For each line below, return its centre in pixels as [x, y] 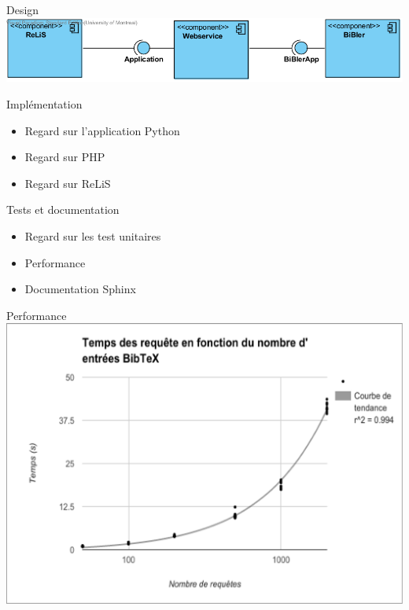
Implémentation [44, 104]
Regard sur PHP [65, 157]
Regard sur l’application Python [102, 130]
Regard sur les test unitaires [93, 236]
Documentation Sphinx [80, 289]
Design [23, 9]
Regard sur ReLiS [68, 183]
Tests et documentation [63, 209]
